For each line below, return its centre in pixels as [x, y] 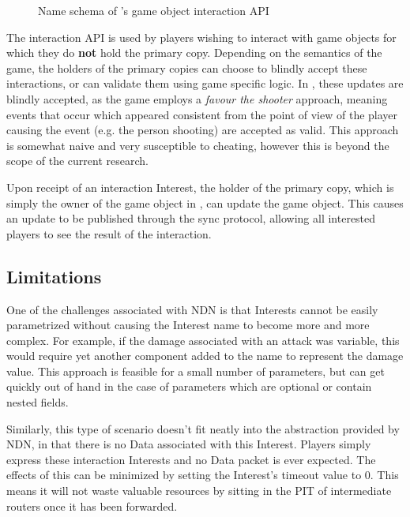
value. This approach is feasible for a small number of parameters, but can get [196, 371]
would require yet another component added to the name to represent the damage [205, 356]
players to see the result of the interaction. [109, 233]
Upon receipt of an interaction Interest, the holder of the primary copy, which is [200, 187]
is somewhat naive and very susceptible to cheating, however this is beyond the [198, 145]
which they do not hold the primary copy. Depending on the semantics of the [194, 52]
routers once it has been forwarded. [92, 506]
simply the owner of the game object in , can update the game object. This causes [205, 202]
